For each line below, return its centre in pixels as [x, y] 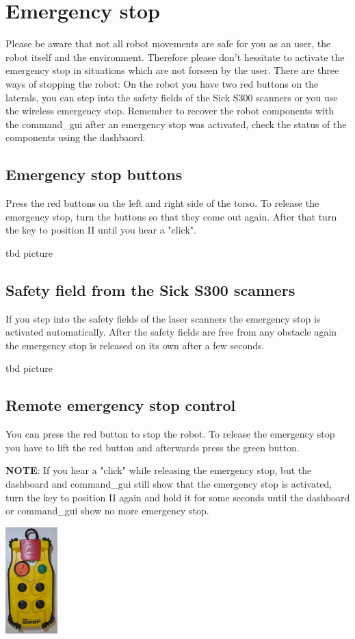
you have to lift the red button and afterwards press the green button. [153, 447]
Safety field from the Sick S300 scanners [150, 289]
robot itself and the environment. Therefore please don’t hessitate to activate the [175, 57]
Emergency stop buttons [94, 174]
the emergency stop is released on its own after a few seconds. [135, 345]
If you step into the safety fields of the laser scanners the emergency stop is [163, 318]
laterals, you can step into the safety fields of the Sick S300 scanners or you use [172, 97]
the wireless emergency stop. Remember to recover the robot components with [170, 111]
